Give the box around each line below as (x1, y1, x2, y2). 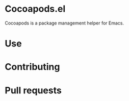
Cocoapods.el (5, 3, 66, 15)
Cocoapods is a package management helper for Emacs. (5, 20, 124, 26)
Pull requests (5, 85, 62, 96)
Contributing (5, 61, 60, 73)
